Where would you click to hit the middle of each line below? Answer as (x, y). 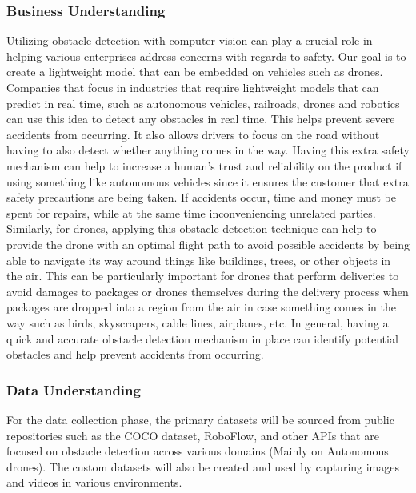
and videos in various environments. (94, 482)
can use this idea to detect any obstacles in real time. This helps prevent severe (201, 119)
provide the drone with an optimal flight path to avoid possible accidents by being (208, 244)
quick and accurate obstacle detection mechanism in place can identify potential (202, 338)
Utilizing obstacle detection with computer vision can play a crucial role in (190, 40)
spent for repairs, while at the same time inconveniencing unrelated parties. (191, 212)
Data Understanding (74, 389)
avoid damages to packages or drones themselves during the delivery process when (208, 291)
